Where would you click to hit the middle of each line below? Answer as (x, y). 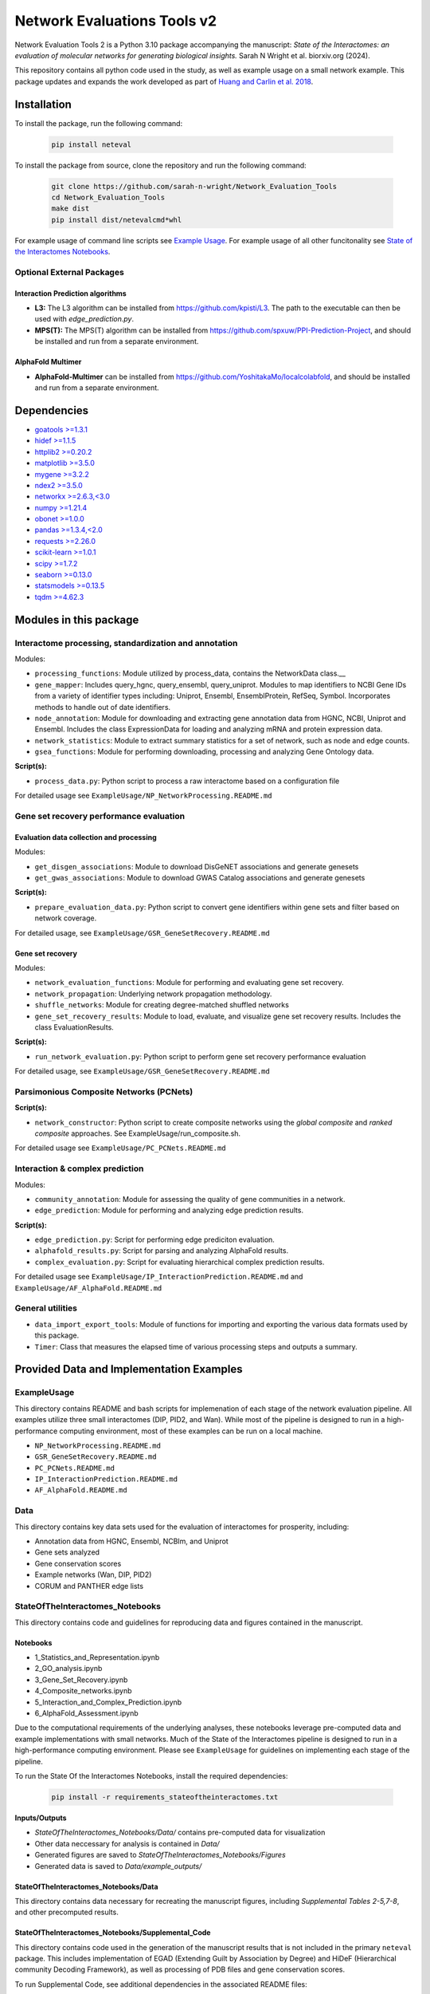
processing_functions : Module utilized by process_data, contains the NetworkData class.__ (190, 673)
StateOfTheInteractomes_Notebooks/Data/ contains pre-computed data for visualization (180, 1832)
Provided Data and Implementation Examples (129, 1369)
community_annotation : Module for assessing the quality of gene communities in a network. (190, 1199)
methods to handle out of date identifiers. (103, 707)
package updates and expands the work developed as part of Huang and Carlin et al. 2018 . (164, 81)
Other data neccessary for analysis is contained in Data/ (127, 1843)
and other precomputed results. (66, 1912)
